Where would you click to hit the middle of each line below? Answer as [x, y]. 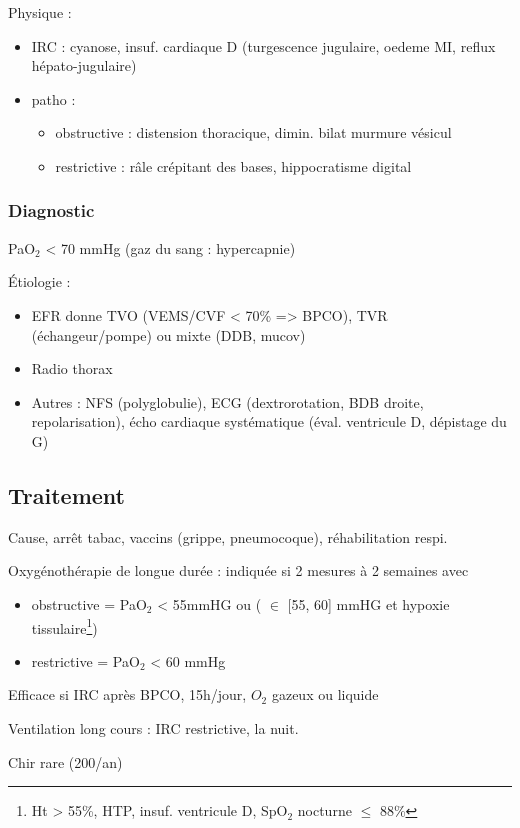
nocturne [324, 810]
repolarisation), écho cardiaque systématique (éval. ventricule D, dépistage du [269, 421]
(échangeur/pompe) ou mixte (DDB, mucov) [168, 334]
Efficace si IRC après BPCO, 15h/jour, [127, 694]
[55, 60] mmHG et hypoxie [368, 603]
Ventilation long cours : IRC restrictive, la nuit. [153, 727]
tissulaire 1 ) [64, 626]
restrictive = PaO [85, 660]
